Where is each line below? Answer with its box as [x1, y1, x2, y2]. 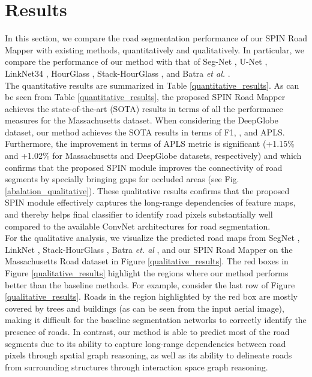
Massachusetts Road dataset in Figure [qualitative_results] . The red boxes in [5, 255, 289, 267]
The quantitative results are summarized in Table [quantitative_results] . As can [5, 79, 299, 91]
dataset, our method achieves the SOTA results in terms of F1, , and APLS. [5, 125, 285, 138]
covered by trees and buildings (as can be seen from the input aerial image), [5, 301, 284, 314]
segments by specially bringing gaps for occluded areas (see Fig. [5, 173, 239, 185]
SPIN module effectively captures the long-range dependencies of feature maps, [5, 196, 296, 209]
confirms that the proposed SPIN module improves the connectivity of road [5, 161, 283, 173]
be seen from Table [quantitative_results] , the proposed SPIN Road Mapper [5, 91, 286, 103]
